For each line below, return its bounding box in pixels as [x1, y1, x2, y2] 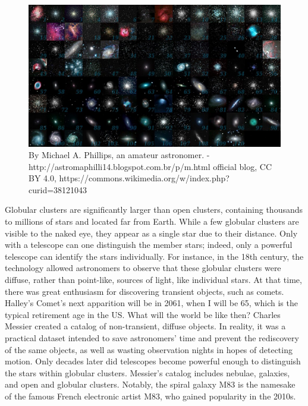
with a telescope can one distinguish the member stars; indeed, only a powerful [5, 238, 293, 251]
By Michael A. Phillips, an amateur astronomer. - [29, 149, 210, 161]
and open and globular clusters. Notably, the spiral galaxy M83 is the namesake [5, 378, 296, 391]
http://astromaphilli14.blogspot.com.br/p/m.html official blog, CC [29, 160, 272, 172]
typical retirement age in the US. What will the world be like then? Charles [5, 308, 281, 320]
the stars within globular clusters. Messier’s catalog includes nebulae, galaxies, [5, 366, 290, 379]
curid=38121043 [29, 183, 87, 196]
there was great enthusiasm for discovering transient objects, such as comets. [5, 285, 284, 297]
